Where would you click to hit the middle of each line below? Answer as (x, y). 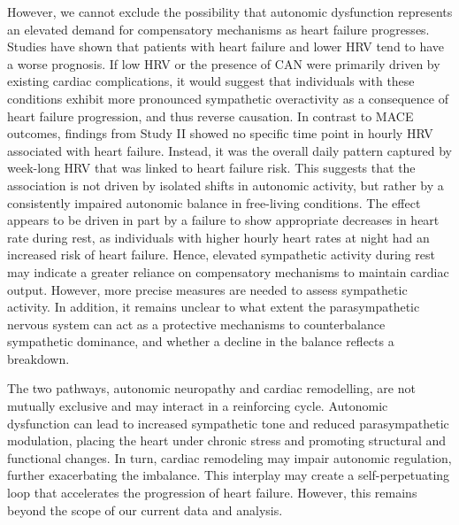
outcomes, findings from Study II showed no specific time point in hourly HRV (220, 133)
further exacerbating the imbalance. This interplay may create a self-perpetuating (229, 475)
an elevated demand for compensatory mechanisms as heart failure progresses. (218, 29)
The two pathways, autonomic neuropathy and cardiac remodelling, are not (211, 388)
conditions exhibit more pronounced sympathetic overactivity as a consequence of (228, 98)
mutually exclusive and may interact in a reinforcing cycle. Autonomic (198, 406)
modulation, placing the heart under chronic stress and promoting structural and (227, 440)
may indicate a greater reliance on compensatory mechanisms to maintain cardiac (228, 271)
